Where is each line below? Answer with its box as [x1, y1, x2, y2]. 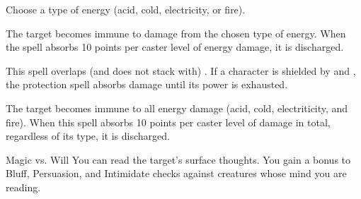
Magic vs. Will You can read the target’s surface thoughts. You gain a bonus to [6, 152, 351, 167]
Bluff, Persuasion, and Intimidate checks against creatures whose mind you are [6, 166, 347, 181]
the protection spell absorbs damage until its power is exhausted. [6, 77, 288, 92]
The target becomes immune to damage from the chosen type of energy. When [6, 25, 346, 40]
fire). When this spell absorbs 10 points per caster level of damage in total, [6, 114, 331, 129]
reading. [6, 179, 41, 194]
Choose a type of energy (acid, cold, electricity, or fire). [6, 2, 246, 16]
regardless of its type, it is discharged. [6, 128, 170, 143]
